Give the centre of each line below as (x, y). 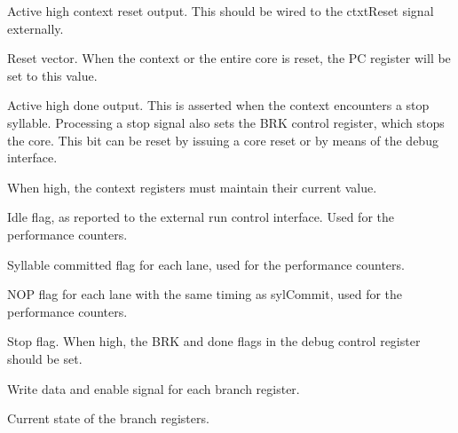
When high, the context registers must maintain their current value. (192, 187)
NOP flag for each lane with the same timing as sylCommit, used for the (205, 294)
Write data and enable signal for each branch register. (154, 388)
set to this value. (52, 75)
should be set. (45, 358)
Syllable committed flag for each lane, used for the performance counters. (206, 264)
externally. (36, 28)
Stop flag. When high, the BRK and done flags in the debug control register (214, 341)
